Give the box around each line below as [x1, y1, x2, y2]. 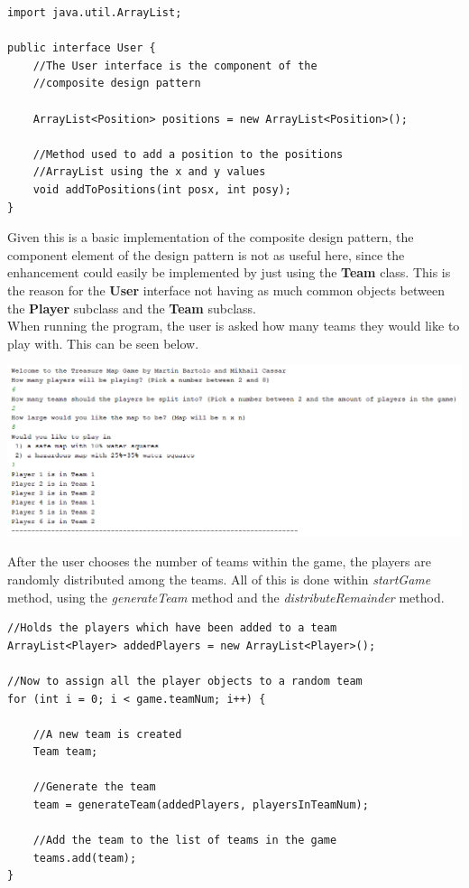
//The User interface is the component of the [32, 59, 317, 72]
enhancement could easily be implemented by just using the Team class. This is [7, 263, 451, 282]
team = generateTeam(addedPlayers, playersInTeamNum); [32, 799, 369, 812]
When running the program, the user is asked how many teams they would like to [7, 316, 460, 335]
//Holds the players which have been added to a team [7, 622, 337, 635]
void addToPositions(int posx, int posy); [32, 182, 291, 196]
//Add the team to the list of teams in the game [32, 834, 337, 847]
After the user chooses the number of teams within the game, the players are [7, 552, 431, 571]
